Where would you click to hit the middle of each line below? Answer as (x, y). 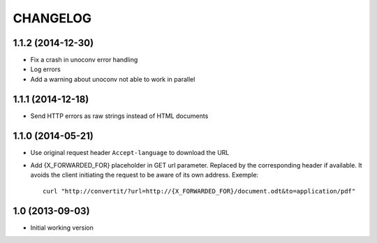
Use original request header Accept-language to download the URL (130, 152)
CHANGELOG (52, 18)
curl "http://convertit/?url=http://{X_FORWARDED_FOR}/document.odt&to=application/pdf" (199, 191)
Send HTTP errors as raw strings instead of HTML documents (119, 116)
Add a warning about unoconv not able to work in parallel (113, 79)
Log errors (45, 69)
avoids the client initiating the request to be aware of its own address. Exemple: (144, 175)
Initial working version (62, 228)
